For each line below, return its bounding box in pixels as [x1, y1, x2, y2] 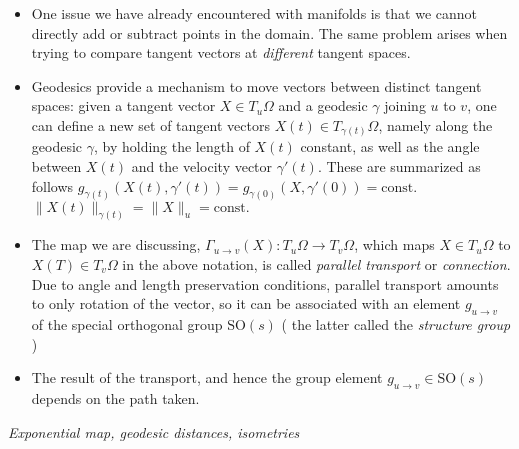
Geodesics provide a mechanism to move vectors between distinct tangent [31, 75, 482, 96]
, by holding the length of [93, 136, 250, 157]
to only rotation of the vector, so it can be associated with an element [31, 293, 461, 314]
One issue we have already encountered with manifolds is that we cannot [31, 3, 478, 23]
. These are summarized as [317, 156, 481, 177]
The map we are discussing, [31, 234, 201, 255]
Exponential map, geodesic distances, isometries [8, 421, 300, 442]
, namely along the [378, 114, 493, 135]
